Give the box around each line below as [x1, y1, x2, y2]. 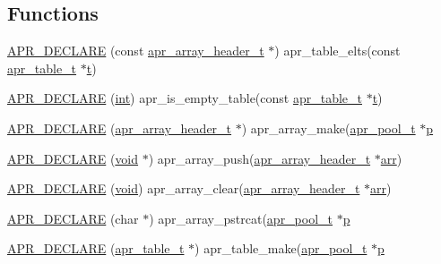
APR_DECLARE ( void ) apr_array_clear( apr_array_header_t [7, 179, 360, 198]
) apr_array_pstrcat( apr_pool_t [149, 209, 333, 227]
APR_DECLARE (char [7, 209, 139, 227]
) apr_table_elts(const [274, 41, 401, 60]
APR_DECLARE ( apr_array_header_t [7, 118, 232, 137]
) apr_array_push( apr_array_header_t [148, 149, 371, 167]
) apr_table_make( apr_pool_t [195, 239, 367, 258]
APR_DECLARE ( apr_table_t [7, 239, 185, 258]
